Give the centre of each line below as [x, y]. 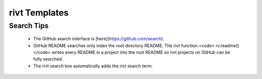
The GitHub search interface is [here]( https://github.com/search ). [99, 39]
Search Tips [29, 26]
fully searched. [48, 59]
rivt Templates [39, 13]
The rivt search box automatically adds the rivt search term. [93, 66]
